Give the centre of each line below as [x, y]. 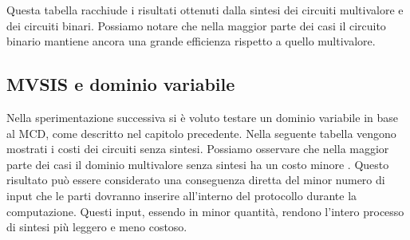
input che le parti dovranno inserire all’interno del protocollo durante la [182, 195]
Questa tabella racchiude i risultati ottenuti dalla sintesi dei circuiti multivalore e [205, 10]
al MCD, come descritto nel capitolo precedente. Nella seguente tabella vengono [201, 133]
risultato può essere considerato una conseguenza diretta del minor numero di [196, 180]
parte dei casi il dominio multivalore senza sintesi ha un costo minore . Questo [198, 164]
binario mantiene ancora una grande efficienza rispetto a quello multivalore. [191, 41]
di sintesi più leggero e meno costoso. [97, 227]
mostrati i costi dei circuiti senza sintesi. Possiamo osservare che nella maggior [198, 149]
